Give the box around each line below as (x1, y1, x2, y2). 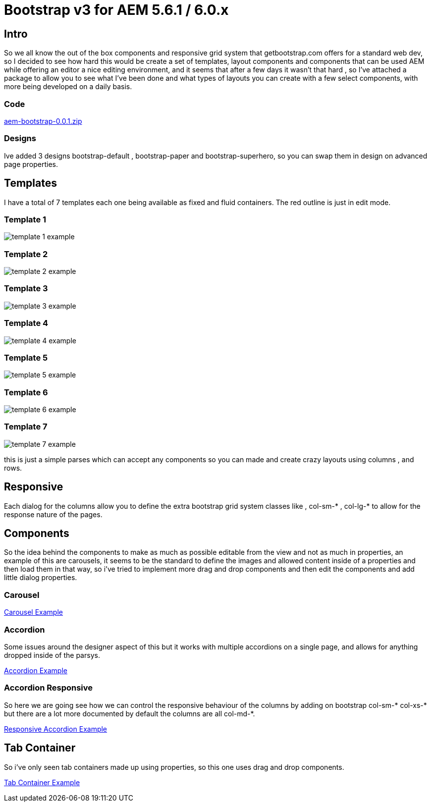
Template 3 (4, 283, 48, 294)
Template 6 (4, 387, 48, 397)
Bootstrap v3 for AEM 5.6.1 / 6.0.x (4, 1, 229, 18)
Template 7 (4, 422, 48, 432)
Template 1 (4, 214, 47, 224)
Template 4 (4, 318, 49, 328)
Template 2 (4, 249, 48, 259)
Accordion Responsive (4, 683, 93, 693)
